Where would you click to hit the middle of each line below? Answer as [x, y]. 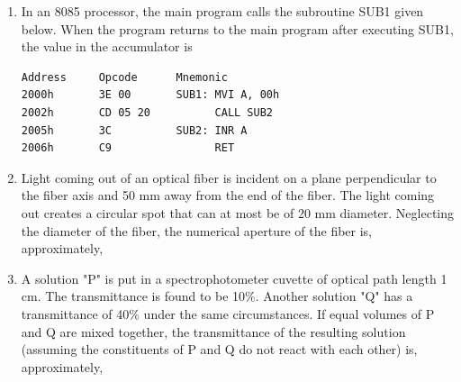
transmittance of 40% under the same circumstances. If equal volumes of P [228, 313]
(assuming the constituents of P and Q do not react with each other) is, [219, 349]
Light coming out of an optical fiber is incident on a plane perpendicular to [229, 177]
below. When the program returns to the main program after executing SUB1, [237, 28]
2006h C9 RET [128, 148]
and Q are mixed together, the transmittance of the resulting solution [213, 331]
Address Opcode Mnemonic [124, 77]
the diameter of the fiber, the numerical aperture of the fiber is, [197, 230]
